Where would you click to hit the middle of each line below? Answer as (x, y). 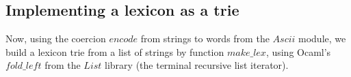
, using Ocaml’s (298, 51)
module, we (322, 38)
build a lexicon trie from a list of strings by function (115, 51)
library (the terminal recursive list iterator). (197, 65)
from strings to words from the (205, 38)
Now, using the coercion (56, 38)
